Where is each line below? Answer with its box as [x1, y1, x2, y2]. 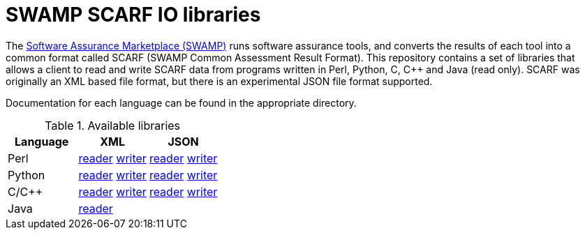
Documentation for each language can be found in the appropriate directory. [6, 96, 357, 109]
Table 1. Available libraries [45, 118, 181, 132]
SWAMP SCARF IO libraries [6, 3, 261, 26]
